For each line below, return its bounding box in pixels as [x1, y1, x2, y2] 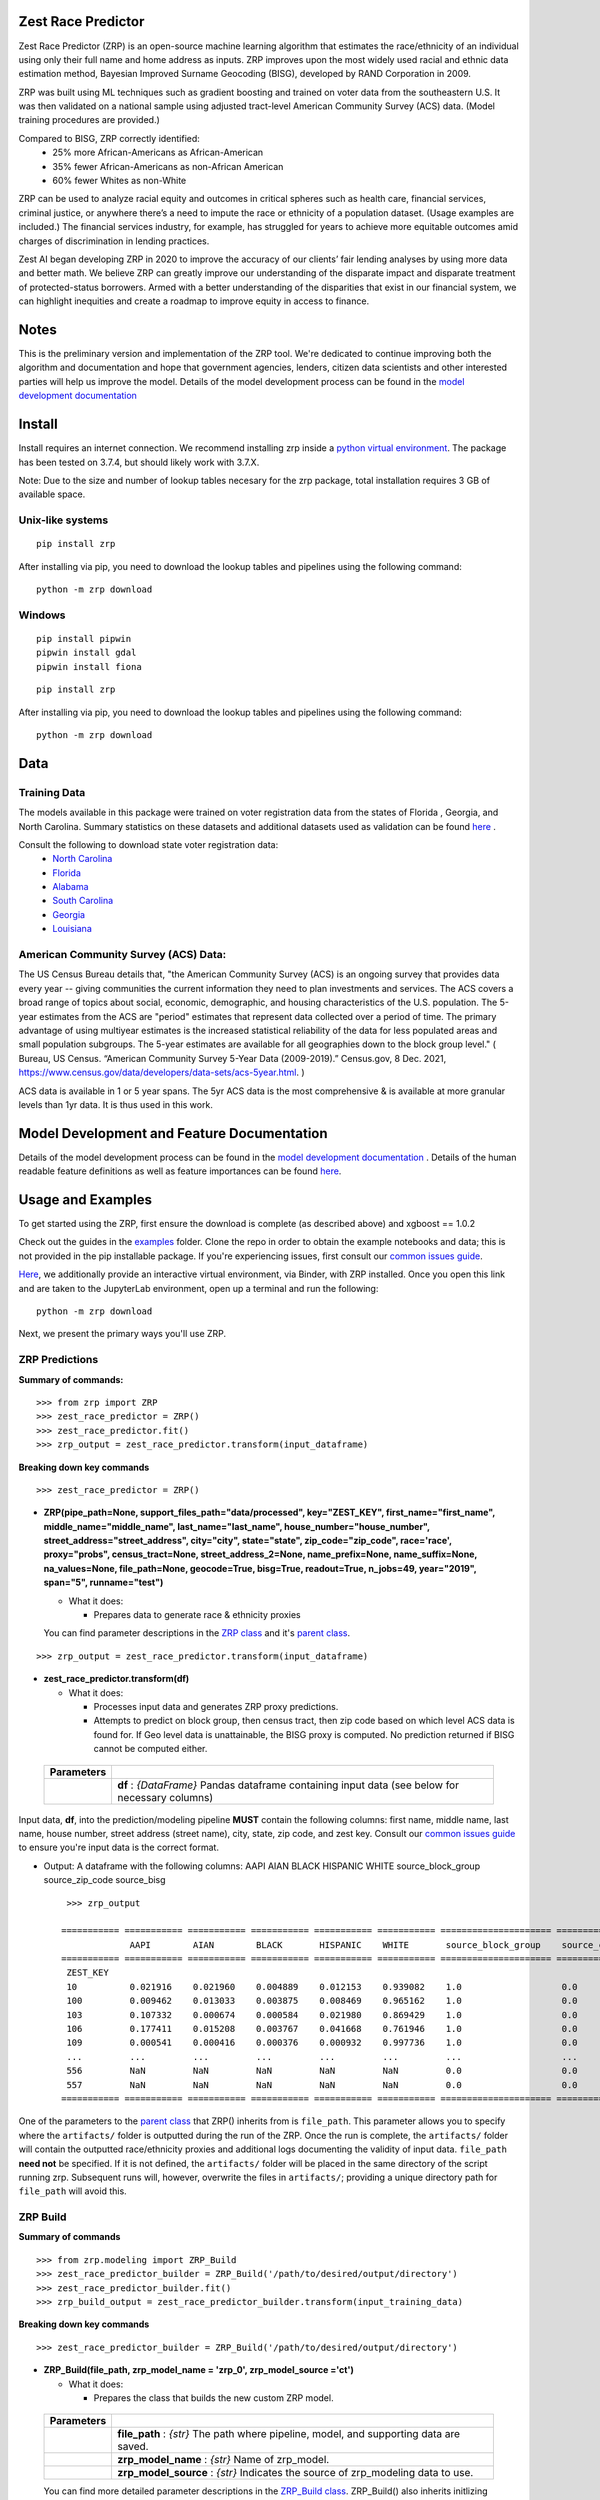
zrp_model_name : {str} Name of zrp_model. [117, 2453, 330, 2467]
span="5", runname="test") [43, 1576, 164, 1589]
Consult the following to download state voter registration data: [18, 838, 279, 850]
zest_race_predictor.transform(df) [43, 1673, 190, 1685]
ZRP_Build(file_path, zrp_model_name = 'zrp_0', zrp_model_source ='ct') [43, 2364, 354, 2376]
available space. [18, 488, 86, 500]
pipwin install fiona [36, 661, 142, 672]
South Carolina [52, 895, 114, 907]
